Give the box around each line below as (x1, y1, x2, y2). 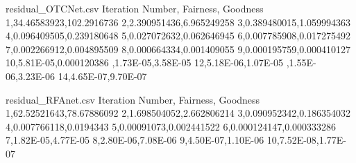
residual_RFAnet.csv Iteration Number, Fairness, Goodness (6, 92, 260, 106)
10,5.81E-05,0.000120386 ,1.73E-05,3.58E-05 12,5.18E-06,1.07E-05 (6, 55, 284, 70)
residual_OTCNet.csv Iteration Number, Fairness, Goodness (6, 1, 264, 15)
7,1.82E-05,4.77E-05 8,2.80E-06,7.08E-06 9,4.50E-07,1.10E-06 (6, 133, 264, 147)
